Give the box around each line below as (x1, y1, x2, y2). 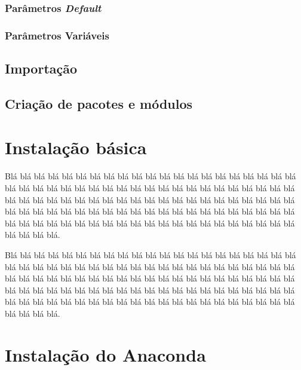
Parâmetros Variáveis (5, 27, 109, 42)
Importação (5, 59, 78, 78)
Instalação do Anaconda (5, 342, 206, 366)
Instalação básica (5, 135, 147, 160)
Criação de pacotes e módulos (5, 94, 193, 112)
